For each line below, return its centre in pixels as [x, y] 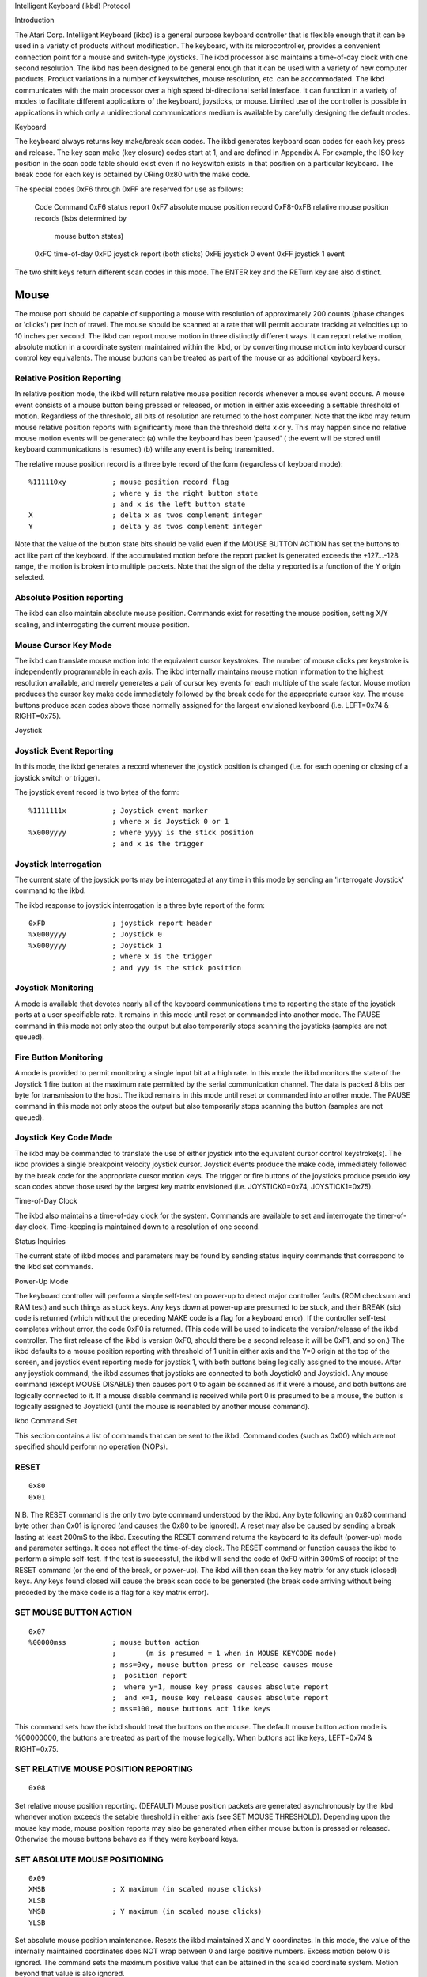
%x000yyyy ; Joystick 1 [95, 945]
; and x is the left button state [179, 504]
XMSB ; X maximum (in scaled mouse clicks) [145, 1889]
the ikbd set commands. [54, 1267]
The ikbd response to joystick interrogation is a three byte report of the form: [140, 905]
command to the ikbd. [50, 890]
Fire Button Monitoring [59, 1057]
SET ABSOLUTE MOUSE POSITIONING [89, 1859]
